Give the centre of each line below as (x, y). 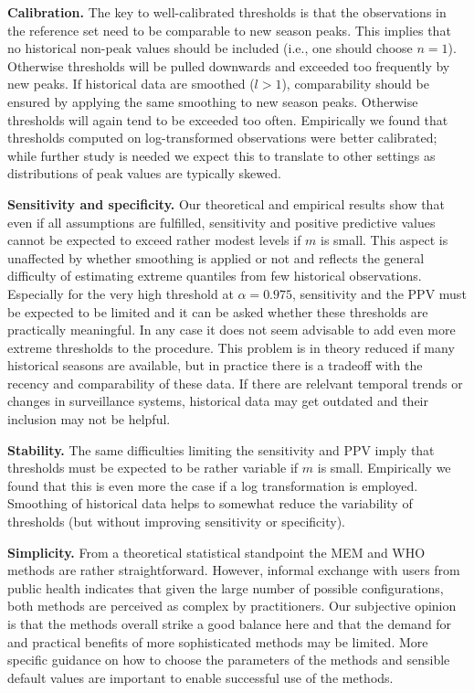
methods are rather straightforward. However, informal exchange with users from (234, 570)
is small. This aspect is (384, 240)
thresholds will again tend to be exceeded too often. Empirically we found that (228, 119)
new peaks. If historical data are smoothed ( (131, 84)
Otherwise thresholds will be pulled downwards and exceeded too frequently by (229, 65)
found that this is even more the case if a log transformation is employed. (213, 485)
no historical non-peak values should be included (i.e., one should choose (210, 48)
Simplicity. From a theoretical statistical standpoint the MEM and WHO (216, 552)
